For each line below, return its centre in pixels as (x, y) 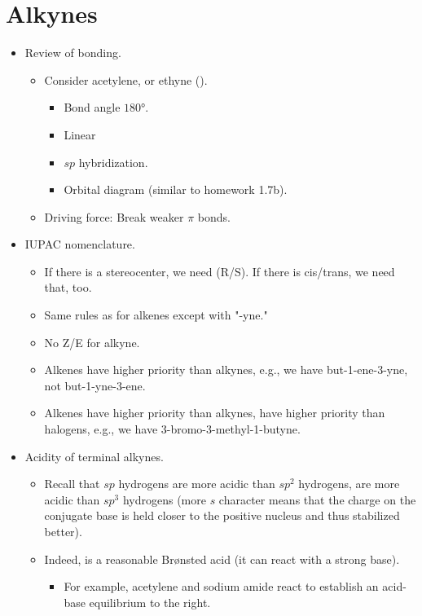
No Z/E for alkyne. (92, 342)
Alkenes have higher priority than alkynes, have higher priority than (215, 413)
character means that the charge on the (317, 499)
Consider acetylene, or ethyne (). (126, 79)
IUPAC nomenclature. (80, 244)
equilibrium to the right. (150, 602)
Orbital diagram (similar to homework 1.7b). (176, 189)
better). (63, 531)
